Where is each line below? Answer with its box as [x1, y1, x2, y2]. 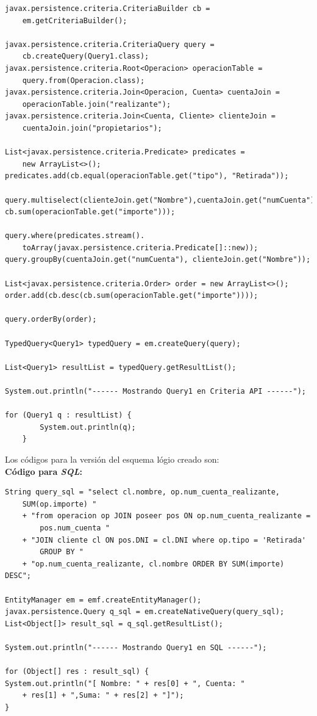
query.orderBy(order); [5, 315, 97, 324]
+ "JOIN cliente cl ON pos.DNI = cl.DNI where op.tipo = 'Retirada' [22, 535, 306, 544]
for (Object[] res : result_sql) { [5, 667, 149, 676]
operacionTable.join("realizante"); [22, 99, 171, 109]
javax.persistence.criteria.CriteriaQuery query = [5, 40, 215, 49]
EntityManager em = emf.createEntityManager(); [5, 595, 202, 604]
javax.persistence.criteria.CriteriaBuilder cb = [5, 4, 210, 13]
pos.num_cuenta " [40, 523, 110, 532]
